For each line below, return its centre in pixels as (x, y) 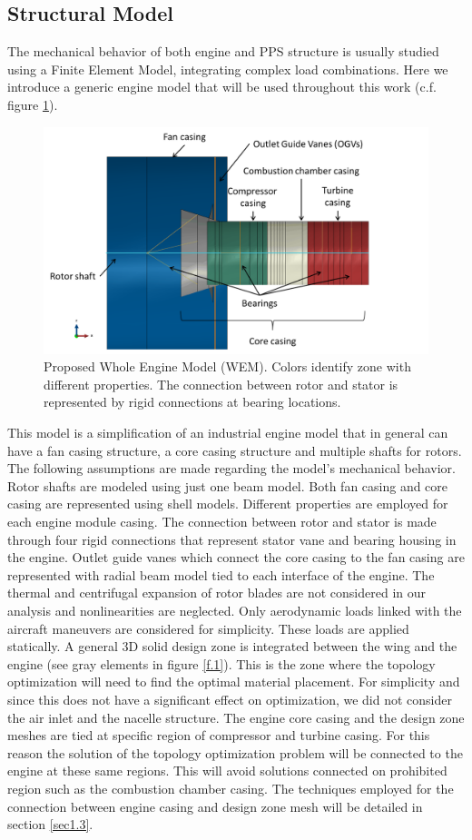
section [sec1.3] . (50, 824)
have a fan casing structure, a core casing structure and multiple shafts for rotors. (235, 450)
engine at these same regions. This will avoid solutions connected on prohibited (227, 771)
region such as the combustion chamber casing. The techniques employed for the (231, 788)
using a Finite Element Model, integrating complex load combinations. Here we (228, 69)
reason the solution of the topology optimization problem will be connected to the (235, 752)
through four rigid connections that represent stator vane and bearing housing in (232, 539)
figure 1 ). (33, 104)
